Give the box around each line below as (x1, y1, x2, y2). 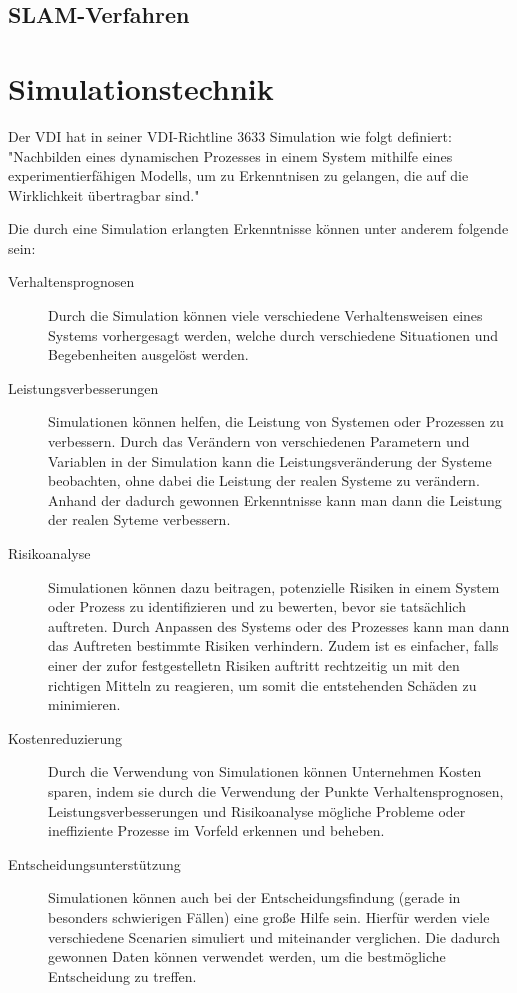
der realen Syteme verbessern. (48, 509, 231, 530)
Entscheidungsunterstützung (8, 853, 181, 874)
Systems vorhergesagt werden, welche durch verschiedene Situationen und (48, 324, 499, 345)
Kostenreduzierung (8, 727, 123, 748)
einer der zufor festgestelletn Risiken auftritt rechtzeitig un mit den (48, 654, 460, 675)
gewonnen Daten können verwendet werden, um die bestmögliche (48, 946, 446, 967)
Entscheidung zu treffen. (48, 965, 197, 986)
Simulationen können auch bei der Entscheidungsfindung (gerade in (48, 887, 461, 908)
